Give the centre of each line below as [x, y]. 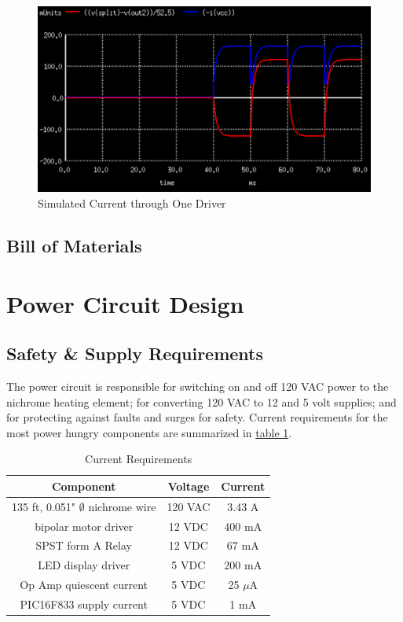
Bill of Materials [74, 245]
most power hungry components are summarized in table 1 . [149, 432]
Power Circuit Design [125, 303]
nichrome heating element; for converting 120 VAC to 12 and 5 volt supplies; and [201, 401]
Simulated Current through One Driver [132, 203]
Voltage [189, 486]
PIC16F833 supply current [84, 604]
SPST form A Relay [84, 545]
